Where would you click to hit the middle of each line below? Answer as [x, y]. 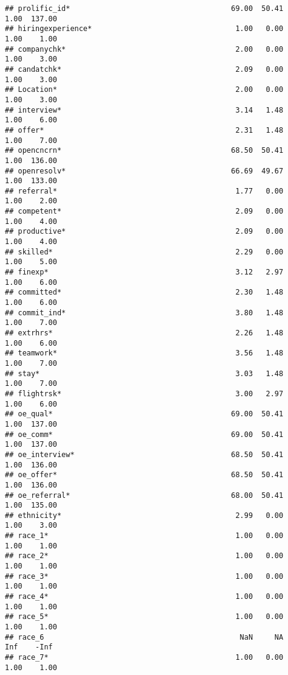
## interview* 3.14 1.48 [144, 110]
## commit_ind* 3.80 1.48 [144, 313]
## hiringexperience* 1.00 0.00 [144, 29]
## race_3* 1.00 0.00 [144, 576]
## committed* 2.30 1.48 [144, 292]
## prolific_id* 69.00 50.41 [144, 9]
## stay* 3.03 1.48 [144, 373]
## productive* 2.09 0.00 [144, 232]
